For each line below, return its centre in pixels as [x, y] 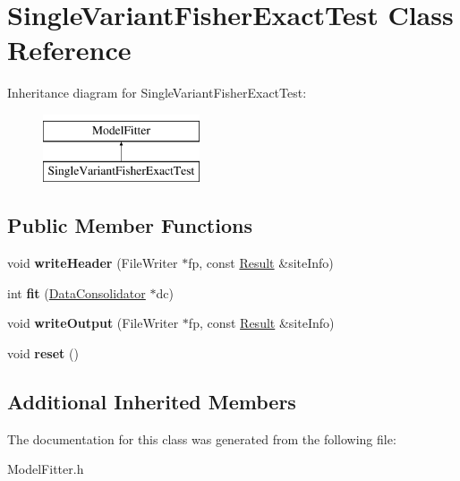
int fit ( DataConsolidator [77, 292]
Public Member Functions [130, 225]
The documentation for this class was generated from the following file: [202, 438]
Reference [69, 50]
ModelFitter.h [46, 469]
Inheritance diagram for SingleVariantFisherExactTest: [157, 93]
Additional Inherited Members [152, 402]
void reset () [43, 353]
